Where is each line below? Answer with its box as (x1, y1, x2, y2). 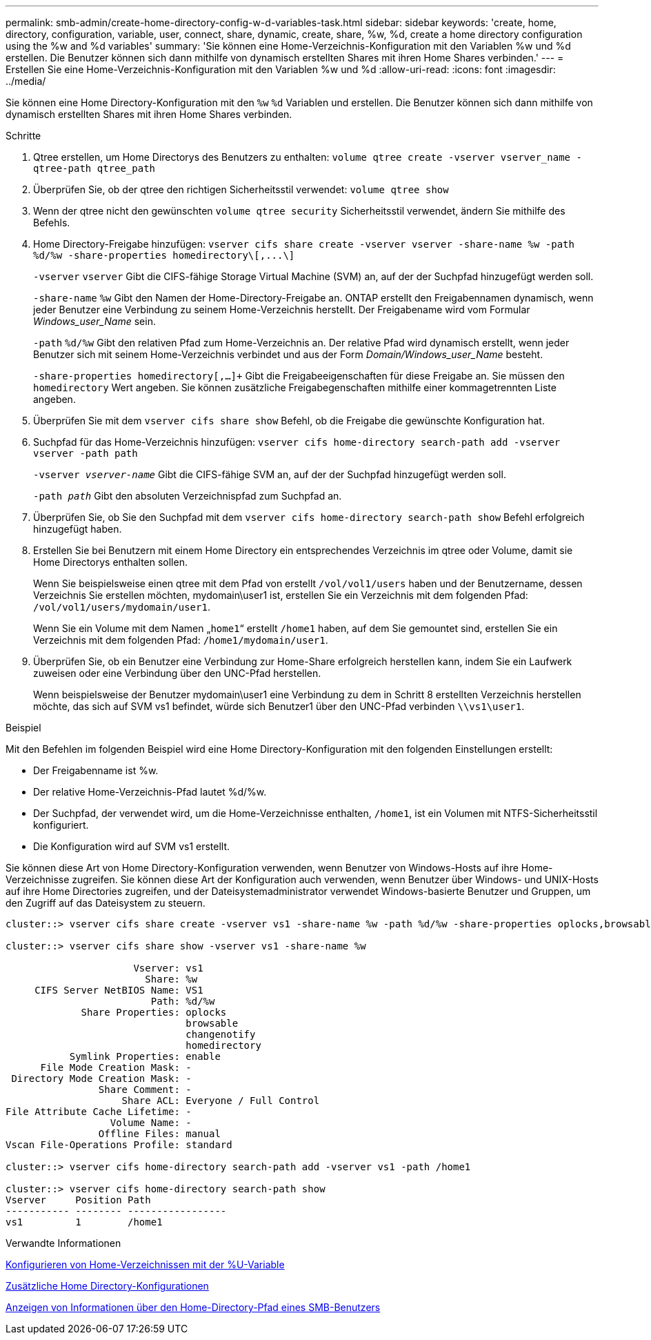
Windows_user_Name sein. (33, 315, 156, 327)
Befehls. (33, 217, 70, 228)
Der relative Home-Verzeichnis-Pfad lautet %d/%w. (33, 786, 267, 798)
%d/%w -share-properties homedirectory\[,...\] (33, 250, 295, 261)
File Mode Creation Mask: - (40, 1062, 192, 1073)
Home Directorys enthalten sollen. (33, 556, 188, 568)
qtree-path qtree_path (33, 163, 156, 174)
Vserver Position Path (6, 1194, 151, 1205)
